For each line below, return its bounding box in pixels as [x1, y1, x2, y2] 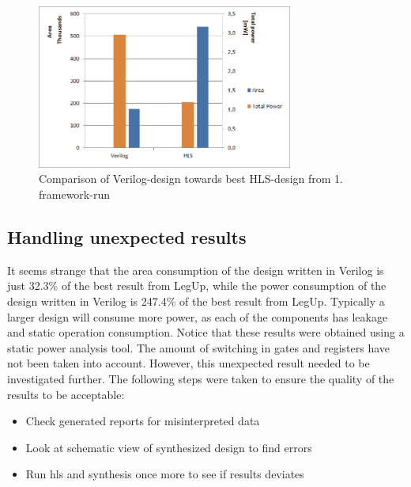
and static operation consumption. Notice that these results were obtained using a [7, 324, 405, 341]
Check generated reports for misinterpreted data [25, 413, 260, 429]
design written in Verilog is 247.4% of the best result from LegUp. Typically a [7, 292, 385, 309]
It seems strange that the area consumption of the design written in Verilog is [7, 261, 384, 278]
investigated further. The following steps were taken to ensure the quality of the [7, 370, 394, 386]
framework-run [39, 185, 110, 202]
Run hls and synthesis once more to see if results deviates [25, 466, 304, 482]
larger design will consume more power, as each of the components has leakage [7, 308, 388, 325]
